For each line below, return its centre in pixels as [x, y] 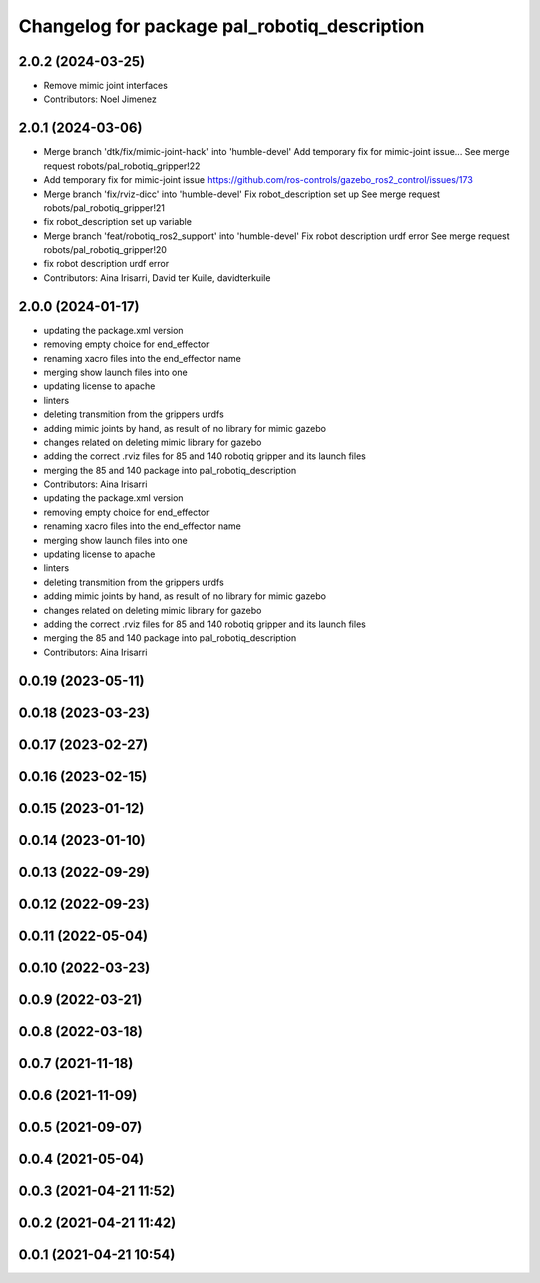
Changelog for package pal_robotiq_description [221, 26]
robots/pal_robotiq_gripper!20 [105, 250]
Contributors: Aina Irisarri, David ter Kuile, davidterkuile [157, 277]
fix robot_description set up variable [117, 222]
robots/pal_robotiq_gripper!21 [104, 207]
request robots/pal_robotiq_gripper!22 [122, 166]
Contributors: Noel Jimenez [100, 99]
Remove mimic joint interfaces [106, 86]
